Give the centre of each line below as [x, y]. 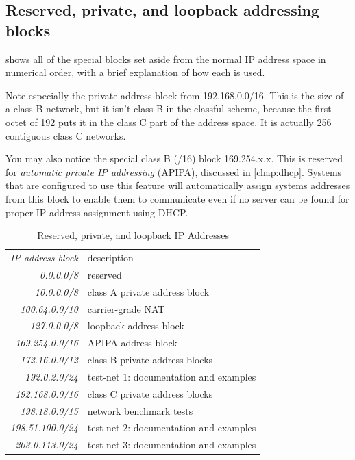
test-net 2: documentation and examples [172, 427]
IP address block [44, 257]
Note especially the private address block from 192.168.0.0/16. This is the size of [175, 95]
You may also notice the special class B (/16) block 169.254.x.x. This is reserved [174, 158]
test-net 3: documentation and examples [172, 445]
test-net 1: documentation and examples [172, 376]
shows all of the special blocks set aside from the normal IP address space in [166, 59]
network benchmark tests [140, 410]
